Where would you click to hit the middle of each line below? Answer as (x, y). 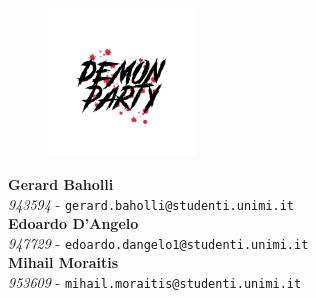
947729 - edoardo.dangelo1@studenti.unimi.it (158, 242)
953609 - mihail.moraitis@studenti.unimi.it (155, 282)
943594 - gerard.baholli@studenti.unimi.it (151, 203)
